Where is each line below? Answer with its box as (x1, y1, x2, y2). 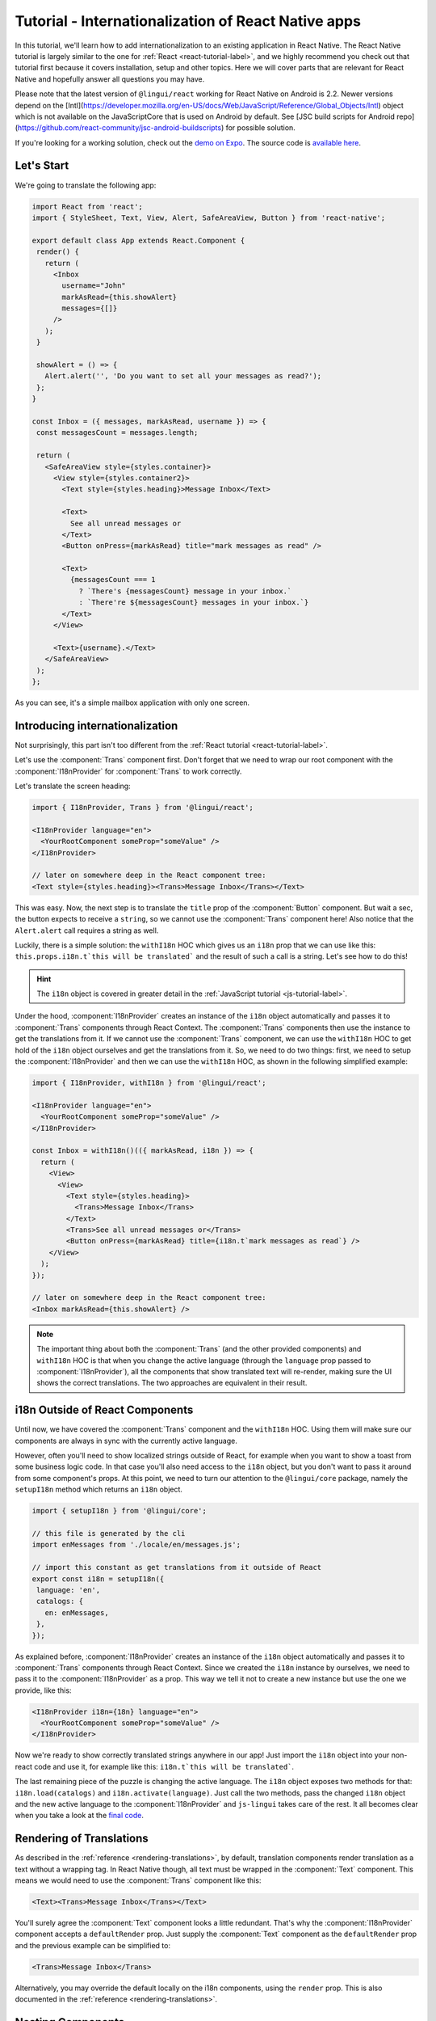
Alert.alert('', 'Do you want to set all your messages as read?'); (44, 372, 322, 381)
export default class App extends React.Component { (31, 235, 245, 245)
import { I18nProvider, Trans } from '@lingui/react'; (31, 803, 254, 812)
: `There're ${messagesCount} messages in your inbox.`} (78, 598, 309, 607)
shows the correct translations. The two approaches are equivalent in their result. (36, 1378, 308, 1388)
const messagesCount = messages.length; (36, 428, 199, 437)
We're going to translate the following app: (15, 180, 157, 190)
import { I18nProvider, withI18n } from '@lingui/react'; (31, 1078, 266, 1087)
